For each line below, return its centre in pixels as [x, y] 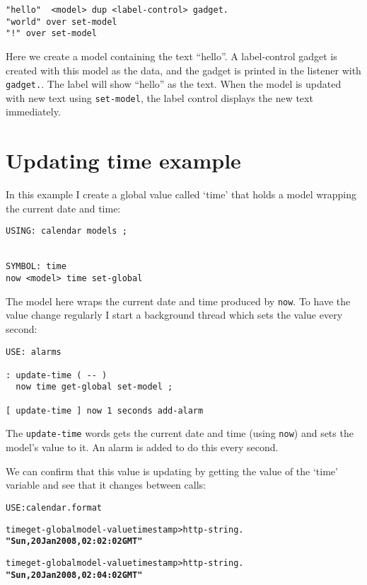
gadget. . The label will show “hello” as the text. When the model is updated [174, 84]
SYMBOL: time [36, 267]
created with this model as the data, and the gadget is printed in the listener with [183, 70]
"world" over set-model [62, 22]
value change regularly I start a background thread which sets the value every [174, 315]
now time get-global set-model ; [94, 387]
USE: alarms [34, 352]
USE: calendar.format [54, 507]
